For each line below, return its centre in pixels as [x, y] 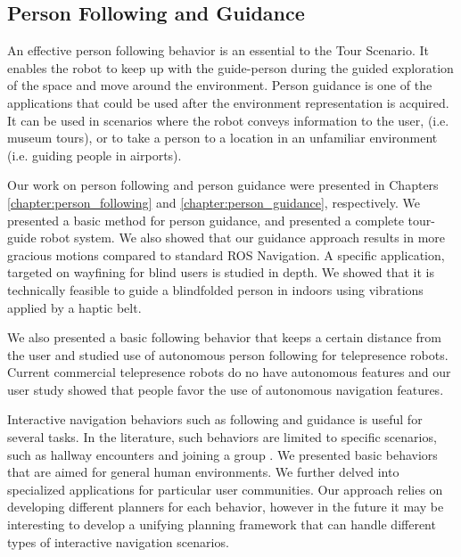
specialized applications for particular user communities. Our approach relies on [225, 489]
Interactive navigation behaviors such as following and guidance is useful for [215, 419]
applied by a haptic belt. [74, 307]
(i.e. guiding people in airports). [95, 155]
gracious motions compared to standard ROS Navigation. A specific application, [226, 254]
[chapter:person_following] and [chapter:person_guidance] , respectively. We [214, 202]
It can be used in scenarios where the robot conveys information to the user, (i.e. [228, 120]
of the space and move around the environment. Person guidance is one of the [220, 85]
